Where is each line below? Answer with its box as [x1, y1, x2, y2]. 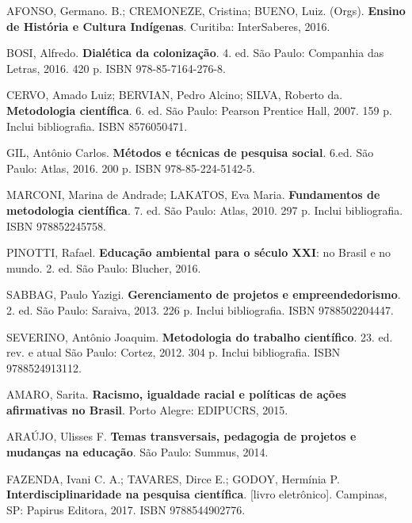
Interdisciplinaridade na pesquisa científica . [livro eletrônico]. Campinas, [6, 486, 387, 502]
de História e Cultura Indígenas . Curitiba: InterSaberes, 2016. [6, 17, 330, 34]
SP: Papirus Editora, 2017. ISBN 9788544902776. [6, 501, 246, 517]
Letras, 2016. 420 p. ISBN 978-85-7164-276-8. [6, 59, 226, 76]
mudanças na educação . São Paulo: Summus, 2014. [6, 444, 269, 460]
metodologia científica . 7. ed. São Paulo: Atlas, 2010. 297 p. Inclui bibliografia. [6, 201, 403, 218]
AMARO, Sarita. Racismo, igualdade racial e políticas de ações [6, 386, 346, 403]
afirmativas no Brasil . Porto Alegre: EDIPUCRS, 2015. [6, 401, 288, 418]
